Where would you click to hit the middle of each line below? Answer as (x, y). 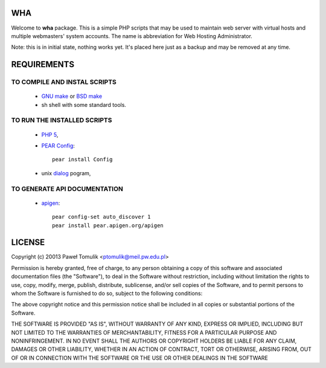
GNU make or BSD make (72, 96)
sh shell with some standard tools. (84, 105)
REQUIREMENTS (43, 64)
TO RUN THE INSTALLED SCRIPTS (62, 120)
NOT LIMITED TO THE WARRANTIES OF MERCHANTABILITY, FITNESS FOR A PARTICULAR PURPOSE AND (144, 332)
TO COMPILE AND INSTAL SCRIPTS (64, 82)
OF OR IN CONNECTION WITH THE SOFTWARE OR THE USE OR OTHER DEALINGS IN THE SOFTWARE (140, 358)
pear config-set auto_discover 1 (101, 217)
